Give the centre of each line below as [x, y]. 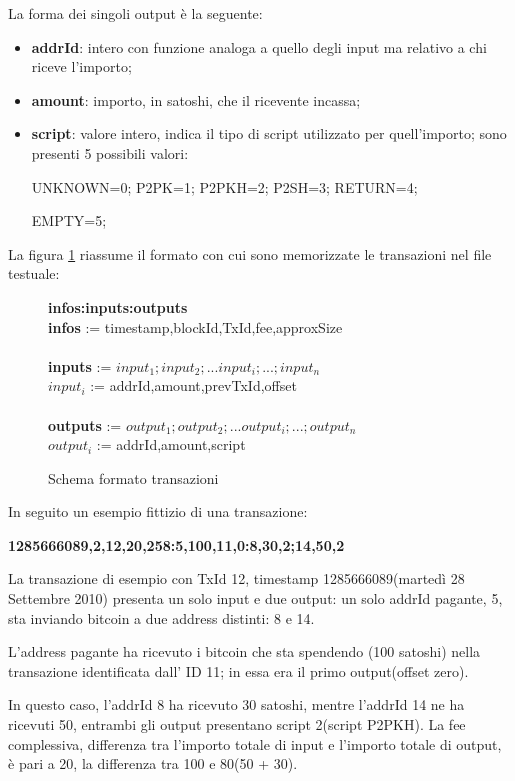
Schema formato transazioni [133, 477]
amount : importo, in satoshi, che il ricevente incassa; [196, 99]
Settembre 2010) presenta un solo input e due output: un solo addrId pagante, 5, [255, 598]
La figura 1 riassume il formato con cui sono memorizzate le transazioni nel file [250, 253]
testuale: [34, 273]
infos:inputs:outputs [118, 306]
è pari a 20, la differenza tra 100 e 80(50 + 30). [153, 763]
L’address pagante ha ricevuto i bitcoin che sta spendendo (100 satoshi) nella [244, 651]
